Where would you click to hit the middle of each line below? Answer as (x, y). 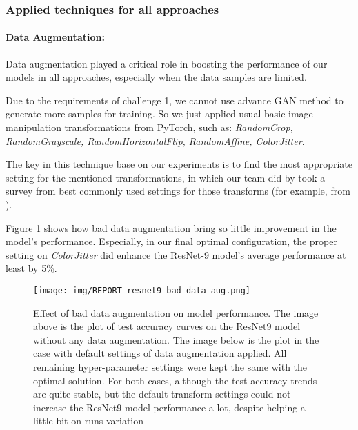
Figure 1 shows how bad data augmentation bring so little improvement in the (171, 227)
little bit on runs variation (89, 421)
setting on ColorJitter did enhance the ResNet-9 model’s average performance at (176, 254)
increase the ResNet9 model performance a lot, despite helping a (169, 407)
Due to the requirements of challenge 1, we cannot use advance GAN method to (175, 100)
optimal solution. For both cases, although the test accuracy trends (175, 380)
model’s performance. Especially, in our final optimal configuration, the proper (171, 241)
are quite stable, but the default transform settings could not (162, 394)
